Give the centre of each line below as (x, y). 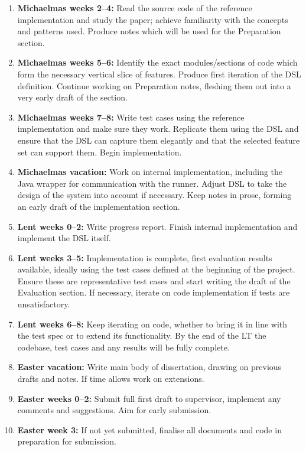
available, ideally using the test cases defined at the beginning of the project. (156, 269)
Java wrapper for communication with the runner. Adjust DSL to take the (152, 183)
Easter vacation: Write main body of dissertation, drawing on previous (149, 367)
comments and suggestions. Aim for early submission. (114, 410)
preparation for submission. (67, 441)
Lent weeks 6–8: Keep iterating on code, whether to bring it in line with (152, 324)
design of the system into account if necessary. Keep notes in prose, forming (154, 195)
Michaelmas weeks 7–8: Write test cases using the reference (131, 117)
